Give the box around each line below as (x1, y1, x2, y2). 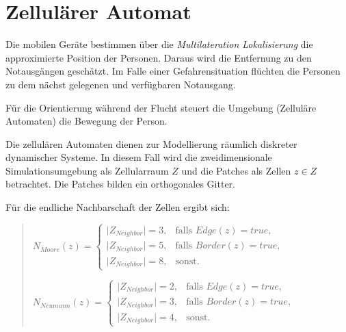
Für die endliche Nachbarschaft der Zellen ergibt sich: (5, 200, 230, 214)
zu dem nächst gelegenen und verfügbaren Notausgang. (5, 77, 236, 91)
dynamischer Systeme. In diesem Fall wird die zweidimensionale (5, 150, 272, 164)
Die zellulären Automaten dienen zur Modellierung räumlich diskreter (5, 136, 297, 151)
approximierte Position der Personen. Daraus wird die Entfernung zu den (5, 50, 312, 64)
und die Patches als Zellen (181, 163, 291, 177)
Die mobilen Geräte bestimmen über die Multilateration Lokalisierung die (5, 37, 313, 51)
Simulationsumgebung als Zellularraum (5, 163, 169, 177)
